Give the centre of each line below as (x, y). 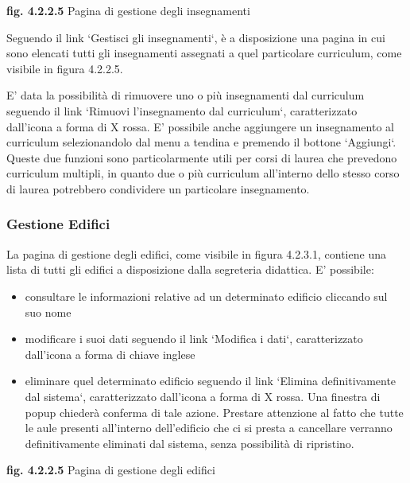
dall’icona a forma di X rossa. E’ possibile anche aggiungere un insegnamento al (200, 126)
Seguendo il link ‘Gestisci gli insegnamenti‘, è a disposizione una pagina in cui (196, 37)
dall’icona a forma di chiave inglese (110, 354)
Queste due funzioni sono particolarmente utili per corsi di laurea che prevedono (202, 157)
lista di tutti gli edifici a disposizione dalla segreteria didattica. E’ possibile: (190, 269)
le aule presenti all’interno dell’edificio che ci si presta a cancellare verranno (209, 428)
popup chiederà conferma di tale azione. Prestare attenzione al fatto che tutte (214, 412)
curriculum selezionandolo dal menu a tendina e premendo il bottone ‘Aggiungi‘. (201, 142)
